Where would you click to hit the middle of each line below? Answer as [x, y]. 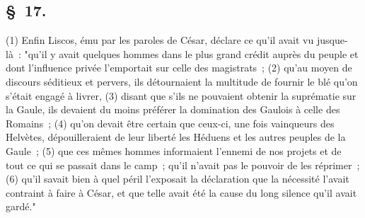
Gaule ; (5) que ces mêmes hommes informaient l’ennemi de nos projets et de [174, 150]
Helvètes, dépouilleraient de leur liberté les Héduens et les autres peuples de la [176, 137]
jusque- [332, 40]
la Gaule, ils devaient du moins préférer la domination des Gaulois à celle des [173, 109]
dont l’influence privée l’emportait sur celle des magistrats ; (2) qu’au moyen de [179, 68]
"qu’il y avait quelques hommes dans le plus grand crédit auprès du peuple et [191, 53]
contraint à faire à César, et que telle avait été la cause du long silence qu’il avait [181, 192]
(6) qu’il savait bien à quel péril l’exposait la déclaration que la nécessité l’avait [178, 179]
